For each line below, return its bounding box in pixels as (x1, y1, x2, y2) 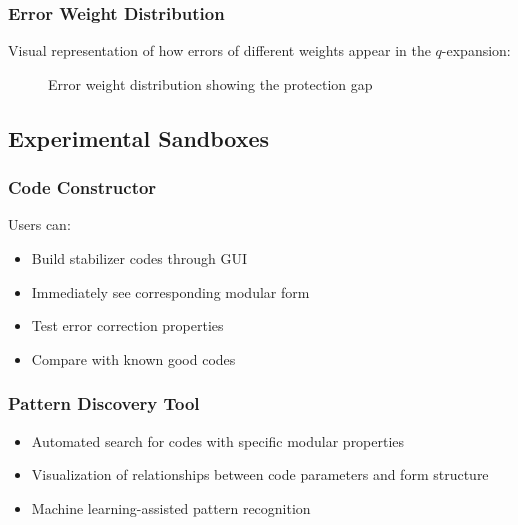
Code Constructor (8, 175, 157, 200)
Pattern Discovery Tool (8, 391, 200, 416)
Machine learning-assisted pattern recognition (31, 497, 311, 518)
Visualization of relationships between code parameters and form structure (31, 464, 489, 485)
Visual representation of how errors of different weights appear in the (8, 40, 431, 61)
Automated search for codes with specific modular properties (31, 430, 405, 451)
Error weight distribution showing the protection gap (48, 73, 373, 94)
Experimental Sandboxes (8, 122, 270, 153)
